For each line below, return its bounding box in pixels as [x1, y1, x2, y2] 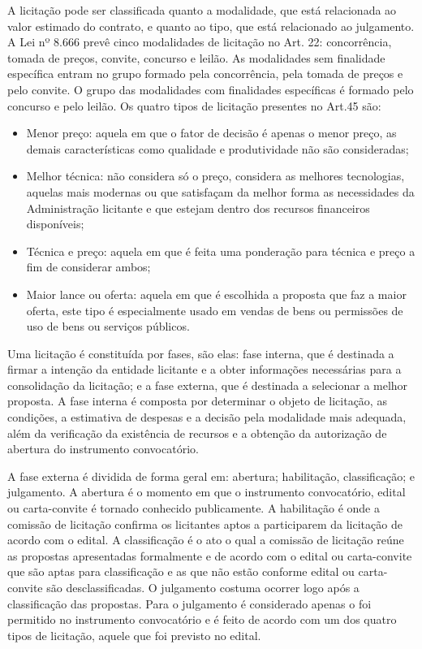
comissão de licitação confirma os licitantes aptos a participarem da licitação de [7, 515, 403, 532]
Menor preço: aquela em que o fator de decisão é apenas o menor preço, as [26, 124, 397, 141]
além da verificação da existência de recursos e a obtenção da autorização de [7, 424, 387, 441]
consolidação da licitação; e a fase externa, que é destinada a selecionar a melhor [7, 376, 408, 393]
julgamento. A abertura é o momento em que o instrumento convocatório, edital [7, 483, 406, 500]
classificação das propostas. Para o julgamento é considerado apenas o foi [7, 595, 372, 612]
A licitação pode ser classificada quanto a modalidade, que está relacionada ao [7, 2, 397, 18]
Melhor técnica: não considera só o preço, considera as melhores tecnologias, [26, 167, 405, 184]
